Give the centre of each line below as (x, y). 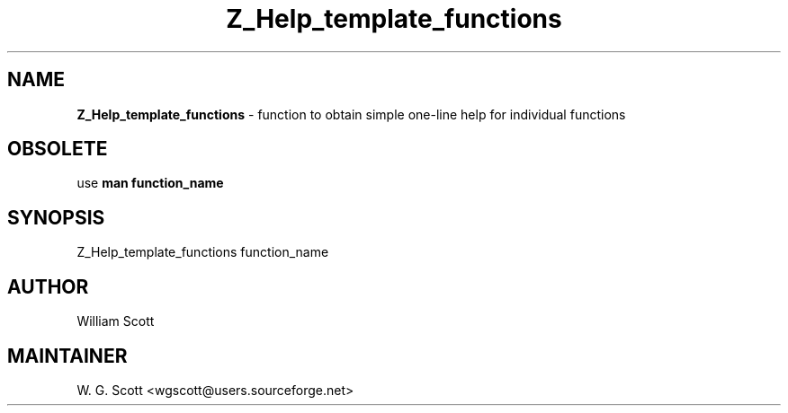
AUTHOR (48, 286)
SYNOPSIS (56, 217)
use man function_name (150, 183)
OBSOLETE (58, 149)
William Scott (116, 321)
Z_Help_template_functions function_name (203, 252)
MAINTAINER (67, 356)
